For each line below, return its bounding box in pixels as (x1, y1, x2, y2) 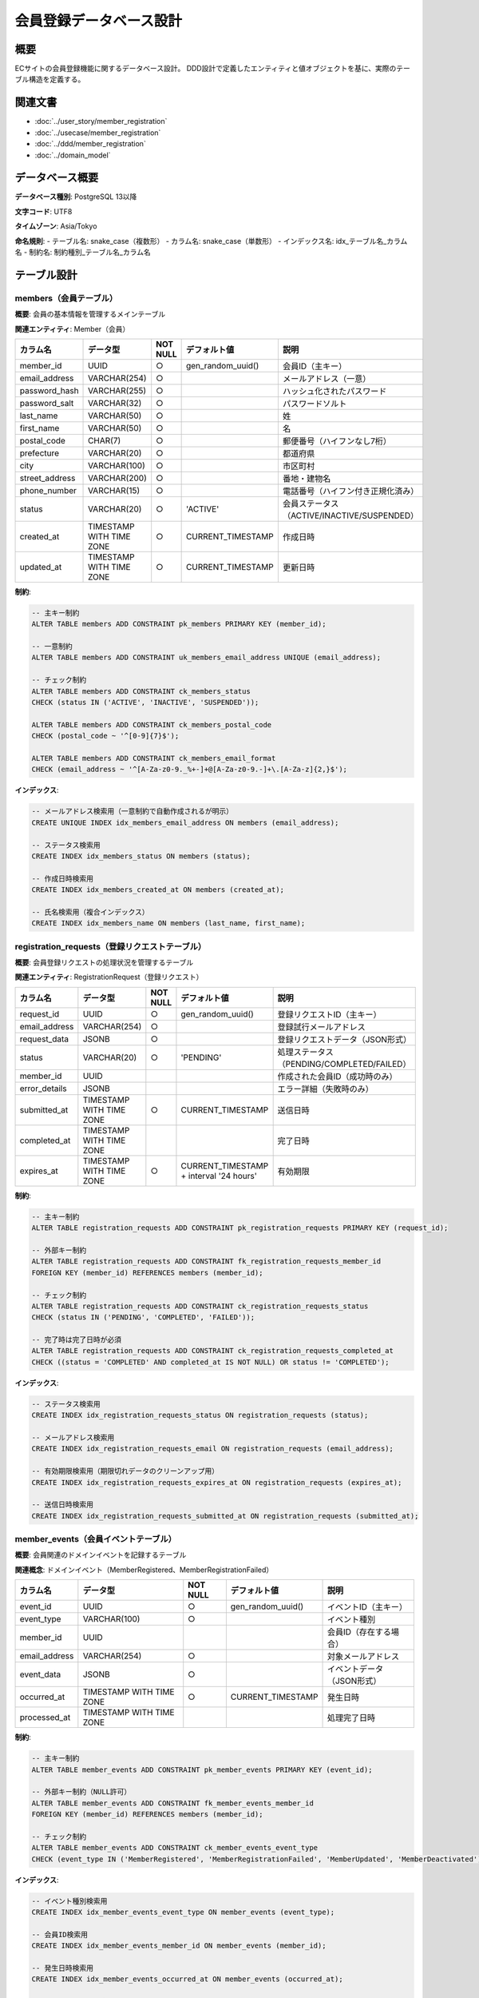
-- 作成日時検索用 (31, 874, 93, 883)
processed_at (19, 1712, 71, 1723)
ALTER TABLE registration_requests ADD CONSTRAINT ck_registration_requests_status (31, 1301, 369, 1311)
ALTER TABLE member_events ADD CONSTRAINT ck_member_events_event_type (31, 1843, 319, 1853)
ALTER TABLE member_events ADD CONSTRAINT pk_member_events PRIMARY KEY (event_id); (31, 1765, 373, 1774)
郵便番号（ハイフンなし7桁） (282, 436, 391, 447)
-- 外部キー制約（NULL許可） (31, 1787, 132, 1797)
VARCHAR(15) (88, 484, 141, 496)
